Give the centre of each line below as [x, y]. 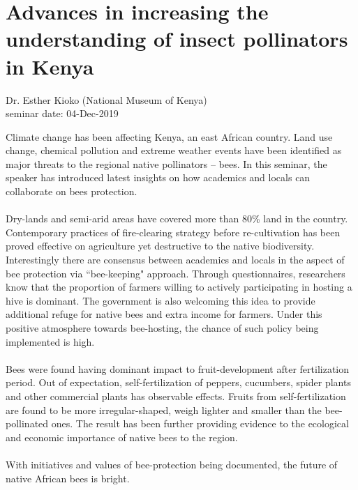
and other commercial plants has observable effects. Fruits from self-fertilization [176, 396]
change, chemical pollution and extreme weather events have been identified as [174, 150]
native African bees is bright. [68, 478]
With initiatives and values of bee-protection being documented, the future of [172, 464]
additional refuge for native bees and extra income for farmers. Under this [164, 314]
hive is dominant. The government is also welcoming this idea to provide [161, 300]
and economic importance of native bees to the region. [122, 437]
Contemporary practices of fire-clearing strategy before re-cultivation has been [173, 232]
